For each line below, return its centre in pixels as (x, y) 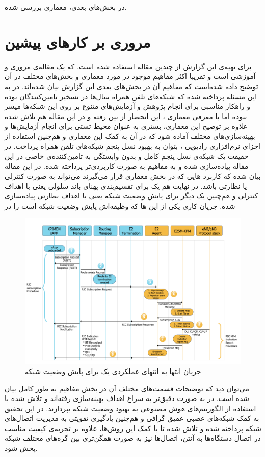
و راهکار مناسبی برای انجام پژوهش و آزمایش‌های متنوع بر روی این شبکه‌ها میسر (127, 106)
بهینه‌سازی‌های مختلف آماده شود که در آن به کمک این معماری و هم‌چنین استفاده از (130, 136)
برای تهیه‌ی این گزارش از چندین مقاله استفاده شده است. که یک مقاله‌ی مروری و (128, 66)
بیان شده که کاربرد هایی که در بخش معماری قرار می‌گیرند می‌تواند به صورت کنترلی (133, 176)
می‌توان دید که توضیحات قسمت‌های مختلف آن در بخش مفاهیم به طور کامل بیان (127, 388)
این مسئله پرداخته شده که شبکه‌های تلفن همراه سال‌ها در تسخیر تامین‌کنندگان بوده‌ (131, 96)
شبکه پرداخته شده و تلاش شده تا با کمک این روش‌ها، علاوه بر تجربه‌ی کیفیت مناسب (133, 428)
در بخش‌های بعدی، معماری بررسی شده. (66, 7)
